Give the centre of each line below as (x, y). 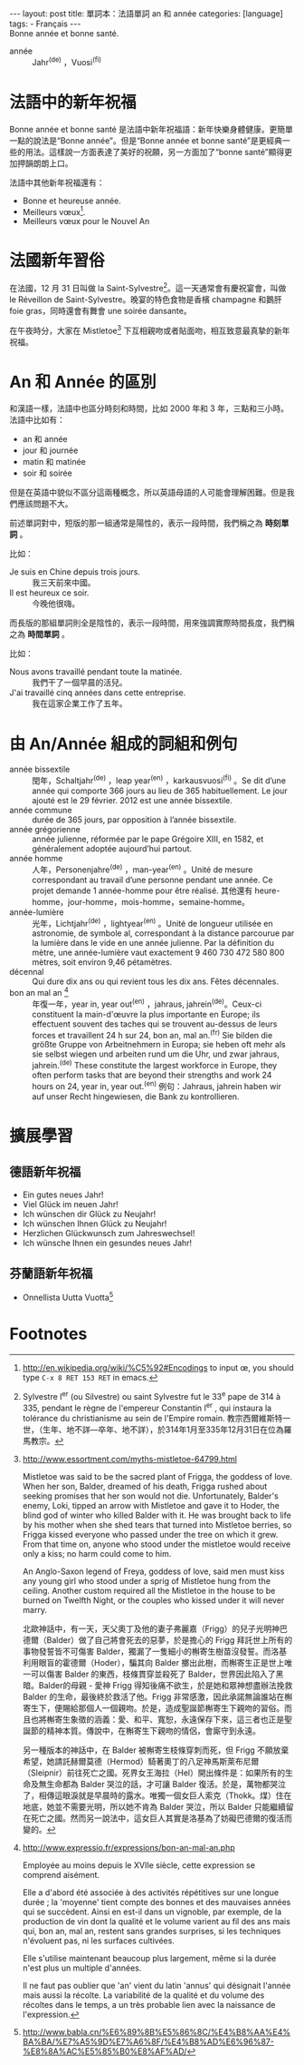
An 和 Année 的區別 (83, 382)
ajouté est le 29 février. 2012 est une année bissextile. (133, 801)
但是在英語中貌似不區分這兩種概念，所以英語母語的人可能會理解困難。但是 (148, 493)
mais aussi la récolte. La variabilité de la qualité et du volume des (143, 1995)
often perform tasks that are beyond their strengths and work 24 (152, 1075)
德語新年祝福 (45, 1172)
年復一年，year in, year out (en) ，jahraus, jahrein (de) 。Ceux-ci (147, 1003)
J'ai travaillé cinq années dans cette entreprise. (98, 693)
